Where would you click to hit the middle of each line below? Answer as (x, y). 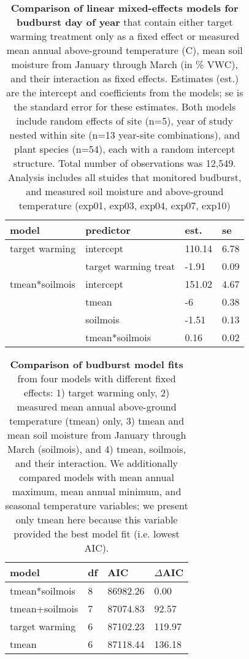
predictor (108, 230)
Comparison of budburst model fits (97, 364)
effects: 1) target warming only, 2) (97, 392)
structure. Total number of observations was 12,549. (124, 163)
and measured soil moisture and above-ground (125, 191)
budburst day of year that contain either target (124, 22)
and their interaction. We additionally (97, 463)
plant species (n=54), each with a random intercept (125, 149)
